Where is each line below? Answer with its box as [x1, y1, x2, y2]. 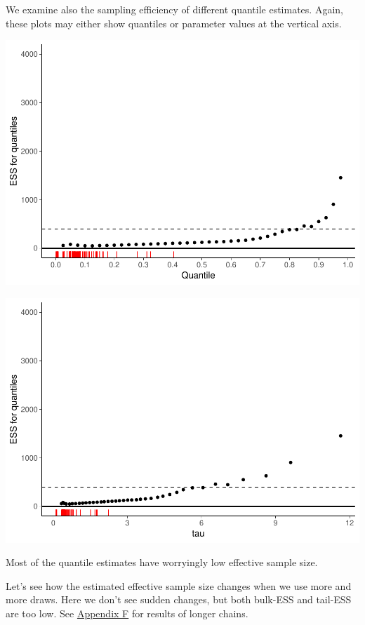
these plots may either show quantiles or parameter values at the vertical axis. [6, 15, 342, 30]
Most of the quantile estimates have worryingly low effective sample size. [6, 555, 318, 570]
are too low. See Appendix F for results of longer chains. [6, 606, 248, 620]
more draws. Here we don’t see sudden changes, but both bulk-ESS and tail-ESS [6, 592, 352, 607]
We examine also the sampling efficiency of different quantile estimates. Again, [6, 2, 343, 16]
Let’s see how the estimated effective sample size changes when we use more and [6, 578, 352, 593]
